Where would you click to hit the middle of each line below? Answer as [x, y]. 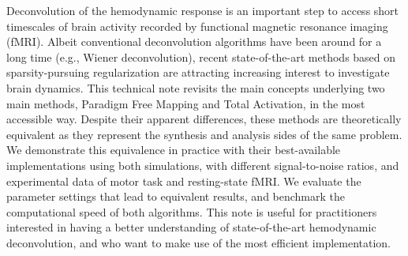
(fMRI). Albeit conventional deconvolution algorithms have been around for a [194, 41]
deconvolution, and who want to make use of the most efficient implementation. [199, 242]
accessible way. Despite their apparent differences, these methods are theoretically [204, 119]
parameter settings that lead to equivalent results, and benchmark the [176, 196]
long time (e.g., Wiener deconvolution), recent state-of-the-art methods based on [201, 56]
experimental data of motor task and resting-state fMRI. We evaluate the [184, 181]
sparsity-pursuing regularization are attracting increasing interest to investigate [198, 72]
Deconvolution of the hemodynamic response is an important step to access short [203, 10]
